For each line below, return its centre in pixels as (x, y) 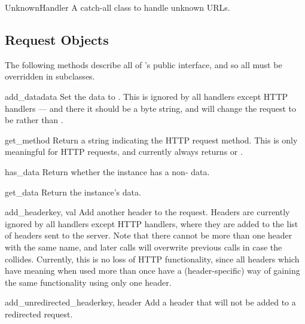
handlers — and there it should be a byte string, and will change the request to (150, 108)
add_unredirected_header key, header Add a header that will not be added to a (150, 302)
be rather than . (34, 120)
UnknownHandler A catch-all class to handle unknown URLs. (118, 7)
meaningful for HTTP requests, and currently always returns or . (124, 152)
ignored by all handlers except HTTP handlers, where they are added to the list (152, 223)
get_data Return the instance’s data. (73, 192)
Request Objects (57, 39)
